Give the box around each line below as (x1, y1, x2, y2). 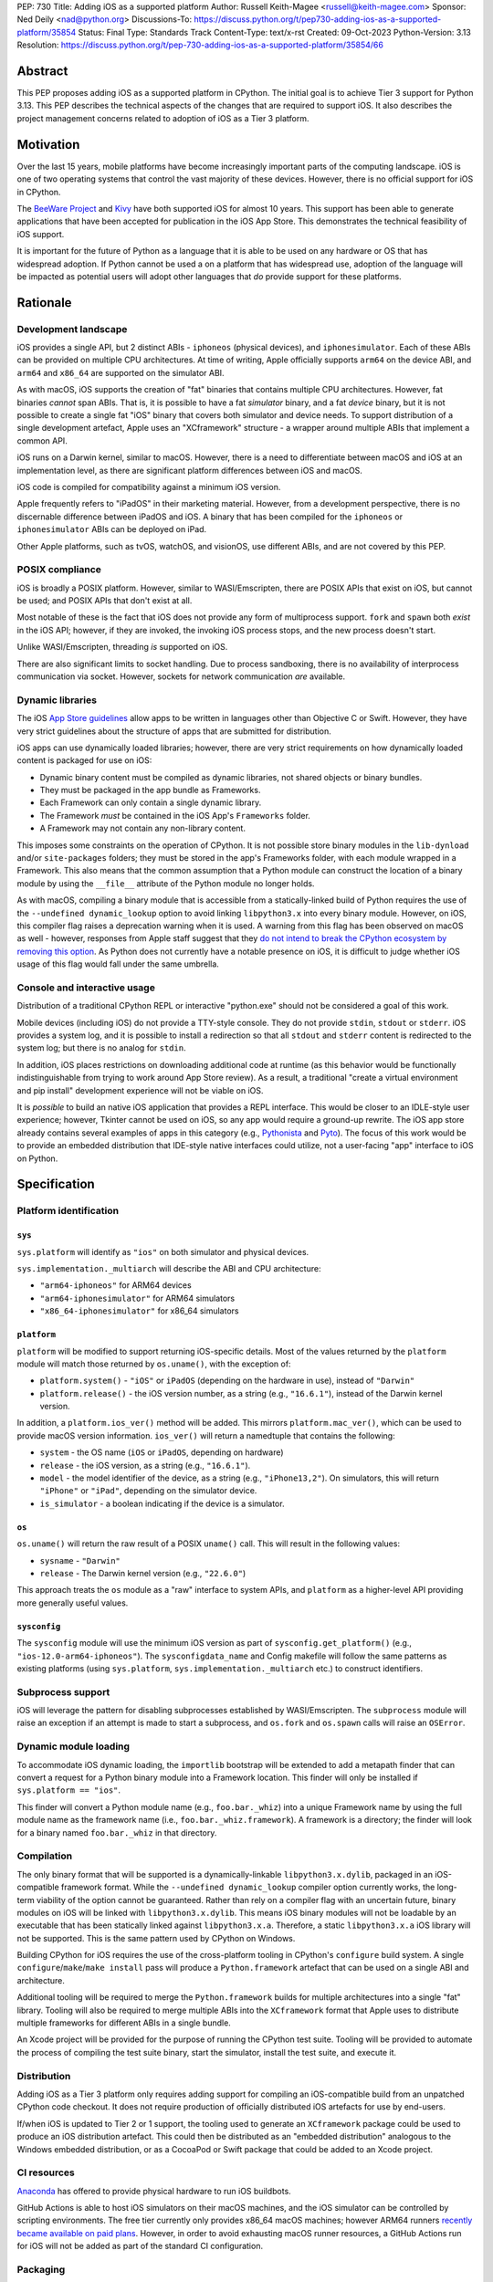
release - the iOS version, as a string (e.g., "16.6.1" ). (39, 1460, 251, 1471)
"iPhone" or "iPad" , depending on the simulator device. (39, 1485, 257, 1496)
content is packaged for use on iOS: (16, 755, 152, 766)
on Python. (16, 1153, 58, 1164)
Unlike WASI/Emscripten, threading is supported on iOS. (16, 642, 228, 653)
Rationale (16, 295, 72, 310)
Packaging (16, 2263, 66, 2276)
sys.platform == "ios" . (16, 1785, 121, 1795)
